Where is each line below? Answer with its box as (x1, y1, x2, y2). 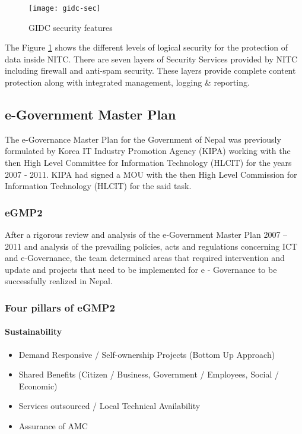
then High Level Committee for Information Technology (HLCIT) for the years (5, 156, 292, 169)
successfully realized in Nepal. (5, 275, 113, 287)
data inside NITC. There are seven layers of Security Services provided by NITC (5, 52, 298, 65)
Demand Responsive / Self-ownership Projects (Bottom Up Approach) (18, 348, 275, 360)
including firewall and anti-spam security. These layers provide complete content (5, 64, 296, 77)
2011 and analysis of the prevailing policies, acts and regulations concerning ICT (5, 240, 298, 252)
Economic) (18, 379, 58, 392)
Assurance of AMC (18, 420, 88, 432)
